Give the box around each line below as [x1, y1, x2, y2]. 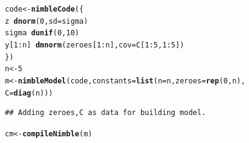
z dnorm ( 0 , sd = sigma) [5, 16, 88, 26]
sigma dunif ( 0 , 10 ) [5, 29, 79, 38]
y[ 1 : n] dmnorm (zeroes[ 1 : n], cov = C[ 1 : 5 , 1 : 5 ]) [5, 40, 184, 49]
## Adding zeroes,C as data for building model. [5, 108, 206, 117]
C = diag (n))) [5, 88, 53, 97]
